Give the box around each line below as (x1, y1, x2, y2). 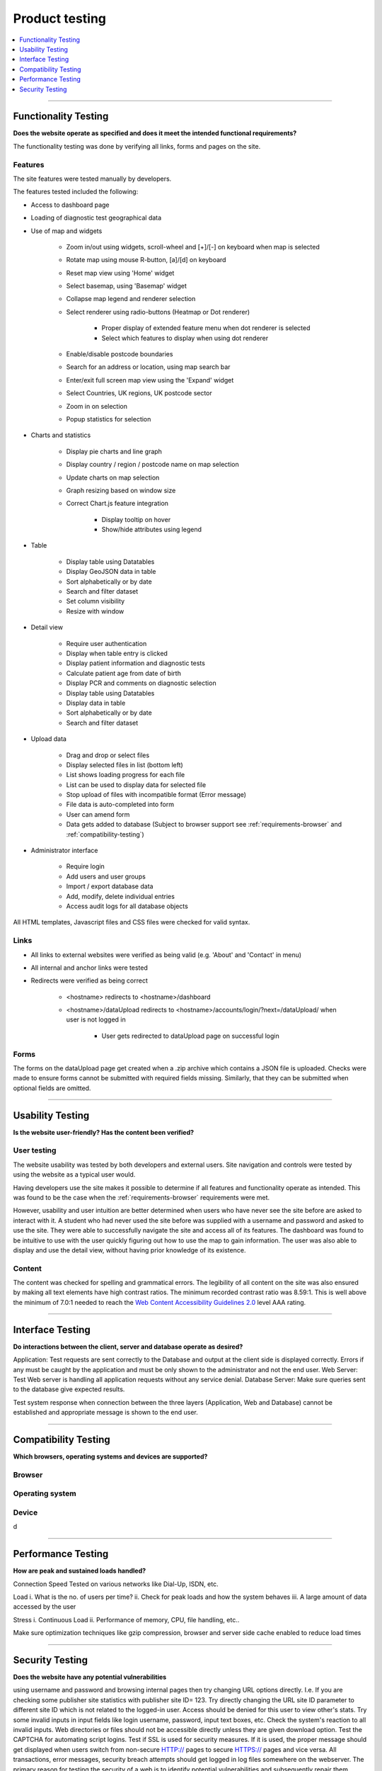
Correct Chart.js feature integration (66, 499, 169, 508)
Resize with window (66, 606, 125, 616)
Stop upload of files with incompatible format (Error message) (66, 791, 247, 799)
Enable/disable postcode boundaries (66, 350, 173, 358)
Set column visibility (66, 597, 125, 606)
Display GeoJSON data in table (66, 567, 156, 576)
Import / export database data (66, 882, 154, 890)
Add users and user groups (66, 872, 146, 881)
